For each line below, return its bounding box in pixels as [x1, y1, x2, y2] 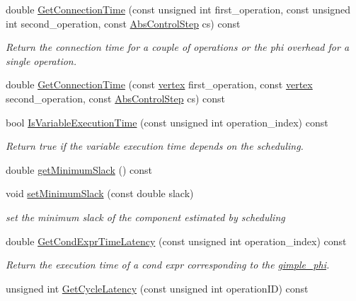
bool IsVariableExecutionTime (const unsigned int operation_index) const [6, 114, 328, 129]
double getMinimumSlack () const [6, 162, 152, 177]
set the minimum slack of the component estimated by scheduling [6, 209, 285, 224]
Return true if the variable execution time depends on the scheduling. [6, 138, 304, 153]
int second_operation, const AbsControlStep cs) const [6, 16, 241, 30]
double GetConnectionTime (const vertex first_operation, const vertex [6, 77, 313, 92]
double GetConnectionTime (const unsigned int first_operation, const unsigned [6, 2, 351, 16]
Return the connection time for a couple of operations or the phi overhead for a [6, 40, 350, 54]
